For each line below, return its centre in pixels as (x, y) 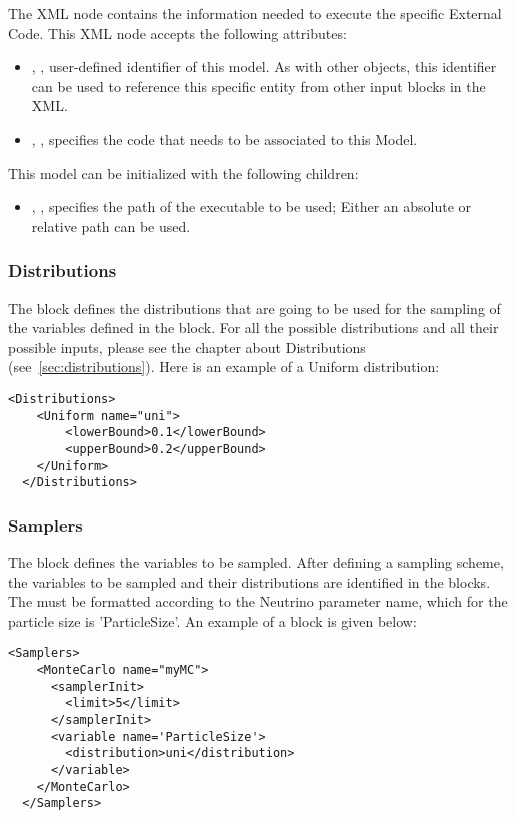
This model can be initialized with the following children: (183, 172)
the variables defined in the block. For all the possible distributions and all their (253, 327)
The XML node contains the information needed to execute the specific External (255, 13)
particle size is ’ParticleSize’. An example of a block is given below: (212, 620)
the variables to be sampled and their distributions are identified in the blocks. (249, 581)
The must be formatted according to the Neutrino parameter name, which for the (258, 601)
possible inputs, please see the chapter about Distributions (187, 346)
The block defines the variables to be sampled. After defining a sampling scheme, (256, 562)
